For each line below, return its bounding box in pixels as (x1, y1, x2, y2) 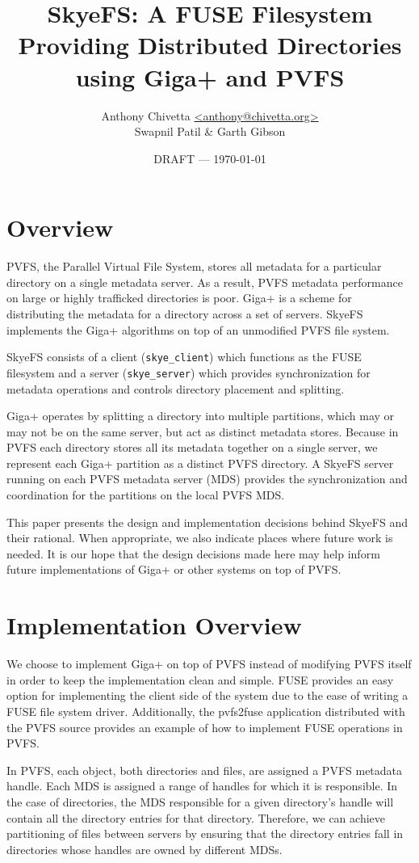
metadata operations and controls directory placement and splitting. (6, 380, 345, 397)
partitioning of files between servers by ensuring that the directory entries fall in (6, 825, 404, 842)
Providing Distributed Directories (18, 28, 402, 61)
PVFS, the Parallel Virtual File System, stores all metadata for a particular (6, 258, 382, 275)
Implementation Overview (6, 608, 302, 642)
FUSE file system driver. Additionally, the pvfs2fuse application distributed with (6, 702, 405, 719)
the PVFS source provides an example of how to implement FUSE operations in (6, 718, 403, 735)
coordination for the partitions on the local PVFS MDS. (6, 486, 285, 503)
